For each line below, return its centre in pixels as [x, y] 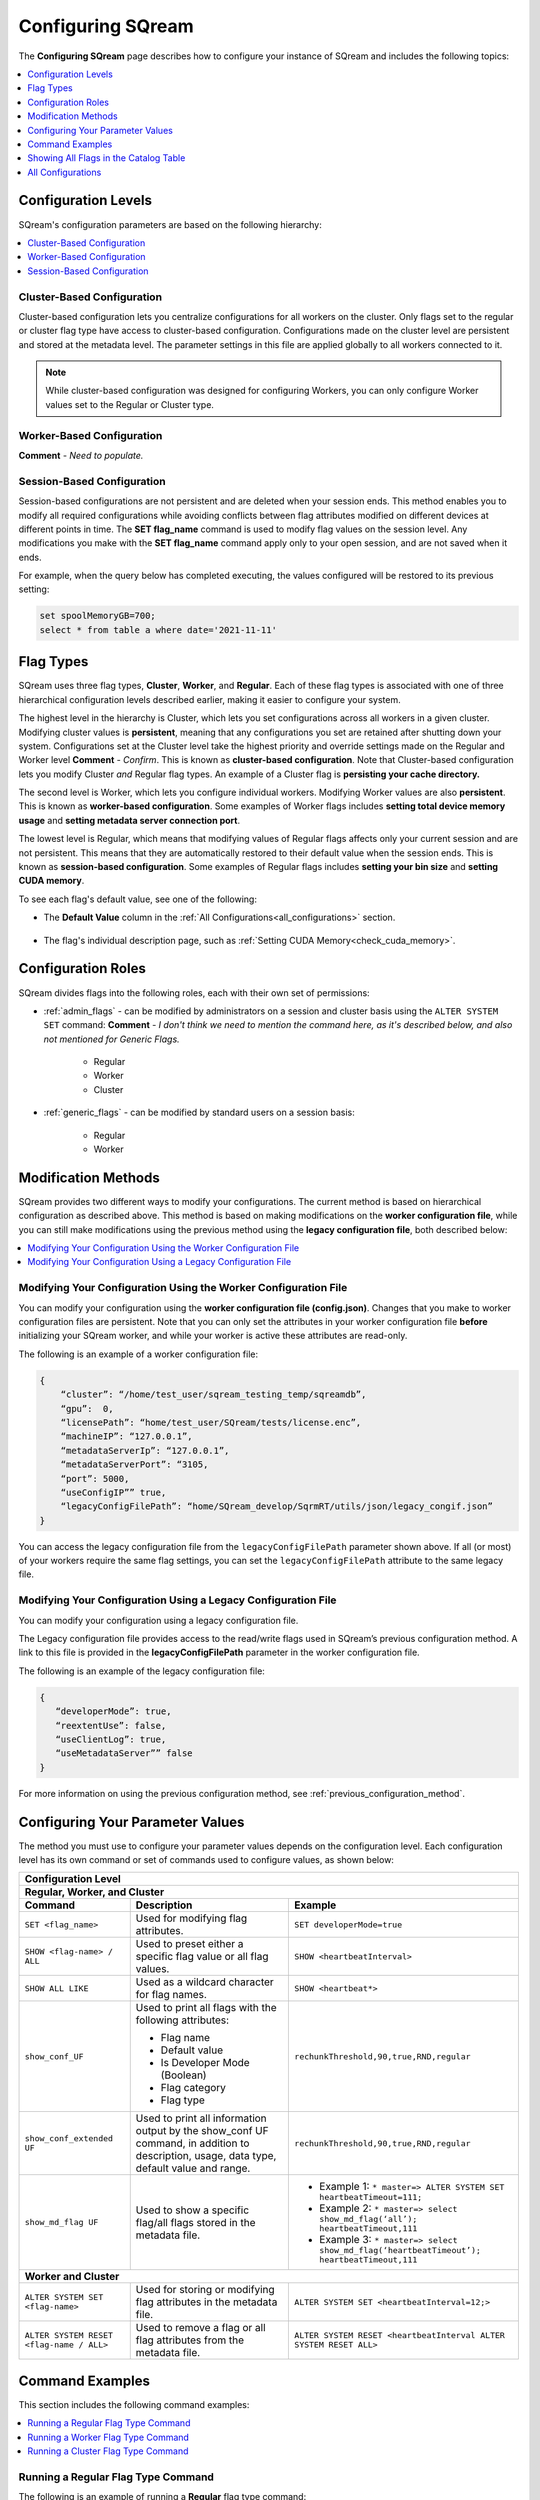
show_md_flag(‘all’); [368, 2219]
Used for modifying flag [191, 1918]
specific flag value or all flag [202, 1957]
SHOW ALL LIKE [56, 1988]
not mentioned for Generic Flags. [111, 1039]
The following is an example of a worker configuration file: [138, 1354]
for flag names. [171, 1995]
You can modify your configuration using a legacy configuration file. [158, 1620]
